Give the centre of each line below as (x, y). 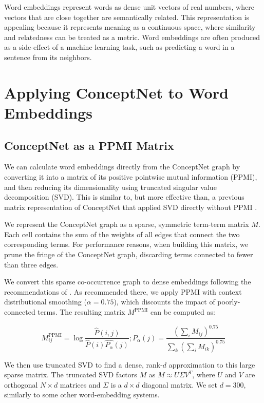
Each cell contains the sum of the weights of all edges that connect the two (122, 234)
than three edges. (31, 264)
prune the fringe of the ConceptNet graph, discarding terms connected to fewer (129, 254)
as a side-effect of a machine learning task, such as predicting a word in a (119, 47)
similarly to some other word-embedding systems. (82, 395)
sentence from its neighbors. (48, 57)
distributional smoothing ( (45, 302)
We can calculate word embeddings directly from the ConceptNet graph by (122, 167)
